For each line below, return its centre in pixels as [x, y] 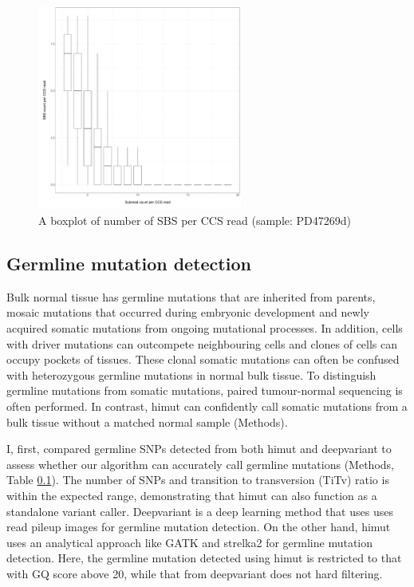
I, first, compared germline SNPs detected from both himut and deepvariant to [199, 449]
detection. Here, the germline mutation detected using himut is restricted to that [204, 558]
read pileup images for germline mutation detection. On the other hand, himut [199, 527]
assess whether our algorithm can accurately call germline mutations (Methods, [200, 464]
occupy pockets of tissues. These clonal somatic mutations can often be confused [203, 359]
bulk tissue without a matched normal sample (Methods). [147, 422]
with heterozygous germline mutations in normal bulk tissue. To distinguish [191, 374]
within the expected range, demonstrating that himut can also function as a [192, 495]
